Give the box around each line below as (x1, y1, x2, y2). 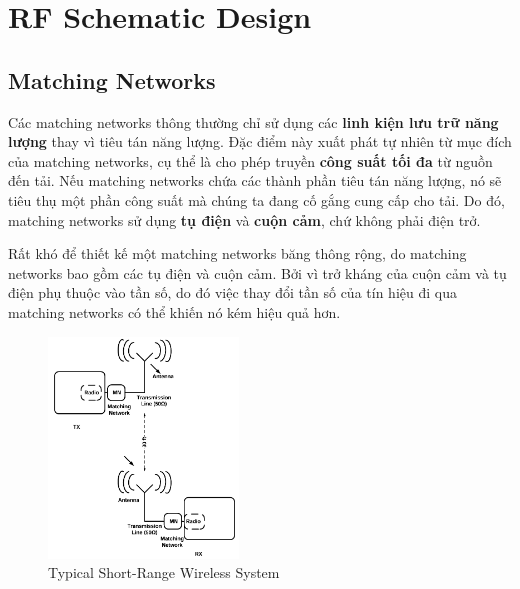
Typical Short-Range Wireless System (48, 562, 280, 583)
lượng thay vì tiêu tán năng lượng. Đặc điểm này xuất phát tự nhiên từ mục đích (8, 131, 512, 152)
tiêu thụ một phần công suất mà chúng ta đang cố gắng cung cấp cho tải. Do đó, (8, 189, 505, 210)
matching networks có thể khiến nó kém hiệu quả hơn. (8, 301, 341, 322)
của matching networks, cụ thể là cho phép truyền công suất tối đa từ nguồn (8, 150, 493, 171)
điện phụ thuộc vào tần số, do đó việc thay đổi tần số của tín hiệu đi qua (8, 282, 457, 303)
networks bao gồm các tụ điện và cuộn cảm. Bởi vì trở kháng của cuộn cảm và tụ (8, 262, 507, 283)
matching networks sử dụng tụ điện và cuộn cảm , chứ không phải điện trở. (8, 209, 481, 230)
